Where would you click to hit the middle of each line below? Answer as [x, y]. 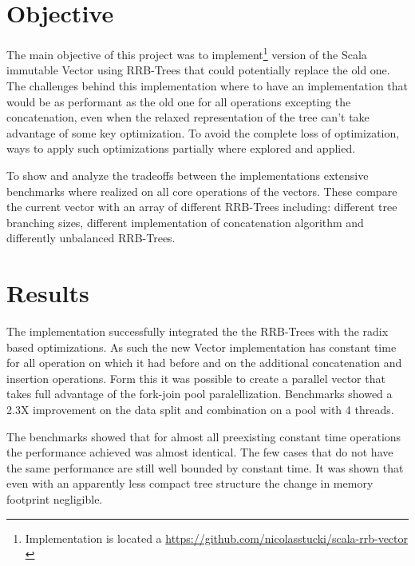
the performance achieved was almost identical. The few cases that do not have [200, 452]
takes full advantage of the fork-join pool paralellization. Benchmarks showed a [200, 394]
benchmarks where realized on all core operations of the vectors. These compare [202, 191]
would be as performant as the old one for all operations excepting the [179, 101]
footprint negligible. [55, 498]
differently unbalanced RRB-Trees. [91, 238]
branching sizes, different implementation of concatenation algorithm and [185, 222]
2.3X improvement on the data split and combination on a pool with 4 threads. [200, 409]
